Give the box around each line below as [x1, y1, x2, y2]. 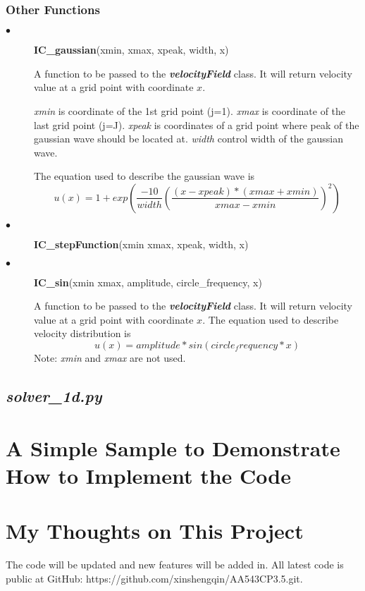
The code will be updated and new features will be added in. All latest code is [6, 557, 344, 571]
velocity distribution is [34, 326, 131, 341]
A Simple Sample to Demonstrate [6, 433, 340, 462]
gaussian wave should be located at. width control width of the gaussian [34, 131, 343, 146]
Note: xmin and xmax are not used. [34, 350, 186, 365]
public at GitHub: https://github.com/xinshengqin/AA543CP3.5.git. [6, 571, 303, 585]
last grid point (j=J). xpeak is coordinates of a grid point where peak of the [34, 117, 359, 132]
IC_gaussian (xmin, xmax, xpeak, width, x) [34, 42, 229, 57]
